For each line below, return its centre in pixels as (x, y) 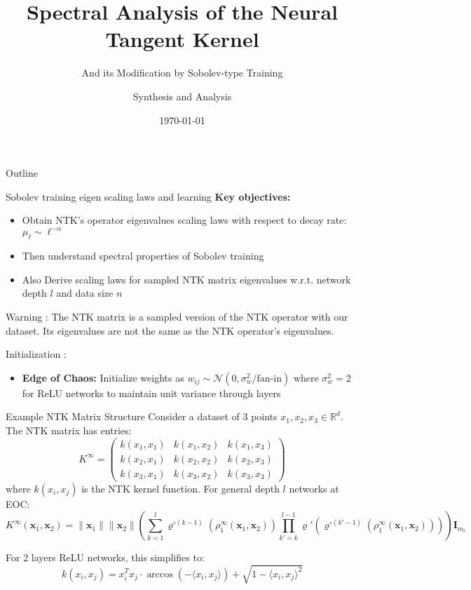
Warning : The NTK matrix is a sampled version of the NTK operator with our (177, 316)
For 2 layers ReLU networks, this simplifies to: (105, 557)
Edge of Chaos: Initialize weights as (103, 377)
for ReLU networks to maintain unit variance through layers (151, 393)
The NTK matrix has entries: (69, 430)
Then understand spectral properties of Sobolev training (143, 256)
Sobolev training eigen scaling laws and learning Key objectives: (148, 196)
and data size (85, 293)
